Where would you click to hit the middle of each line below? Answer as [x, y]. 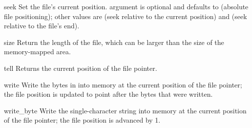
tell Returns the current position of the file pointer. [81, 68]
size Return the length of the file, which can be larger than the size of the [114, 42]
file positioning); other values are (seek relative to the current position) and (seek [126, 16]
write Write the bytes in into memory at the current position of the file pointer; [123, 84]
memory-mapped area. [37, 52]
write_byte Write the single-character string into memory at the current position [125, 110]
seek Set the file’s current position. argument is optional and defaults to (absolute [126, 6]
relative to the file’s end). [42, 26]
